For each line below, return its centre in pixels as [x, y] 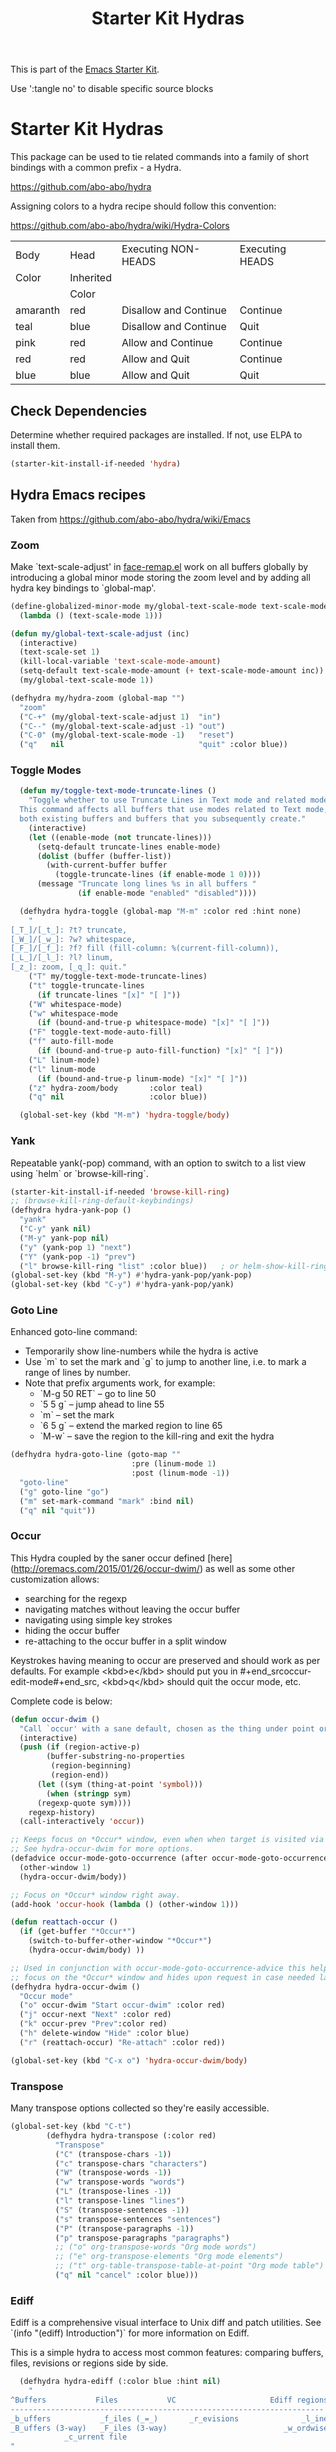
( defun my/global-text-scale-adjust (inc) [100, 633]
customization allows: [55, 1579]
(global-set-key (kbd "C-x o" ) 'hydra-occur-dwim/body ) [129, 2060]
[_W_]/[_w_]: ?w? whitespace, [73, 939]
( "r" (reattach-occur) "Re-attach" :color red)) [122, 2042]
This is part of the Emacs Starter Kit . [85, 69]
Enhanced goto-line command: [74, 1332]
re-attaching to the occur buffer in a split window [126, 1641]
